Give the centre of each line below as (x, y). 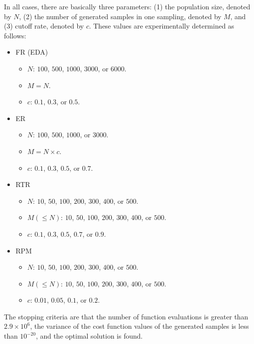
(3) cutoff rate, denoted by (44, 26)
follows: (15, 35)
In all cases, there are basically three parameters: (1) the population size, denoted (127, 6)
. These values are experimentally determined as (161, 26)
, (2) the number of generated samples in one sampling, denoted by (120, 16)
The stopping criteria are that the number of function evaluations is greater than (126, 316)
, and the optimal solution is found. (89, 336)
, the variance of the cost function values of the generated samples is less (140, 326)
